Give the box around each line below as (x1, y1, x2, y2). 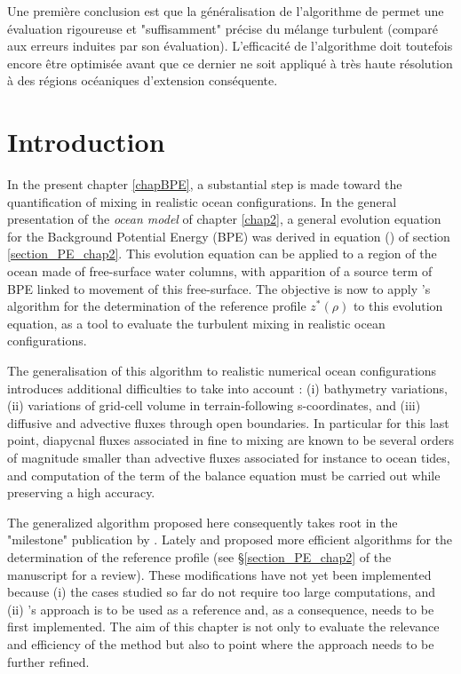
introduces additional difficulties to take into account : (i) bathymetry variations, (7, 378, 448, 397)
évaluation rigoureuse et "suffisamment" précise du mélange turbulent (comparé (7, 19, 439, 37)
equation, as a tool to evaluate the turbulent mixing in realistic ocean (7, 313, 385, 332)
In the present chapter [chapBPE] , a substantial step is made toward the (7, 175, 402, 194)
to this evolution (353, 297, 443, 315)
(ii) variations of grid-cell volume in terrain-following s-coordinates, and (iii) (7, 396, 421, 415)
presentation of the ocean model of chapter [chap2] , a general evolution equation (7, 210, 441, 228)
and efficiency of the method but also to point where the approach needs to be (7, 634, 434, 653)
